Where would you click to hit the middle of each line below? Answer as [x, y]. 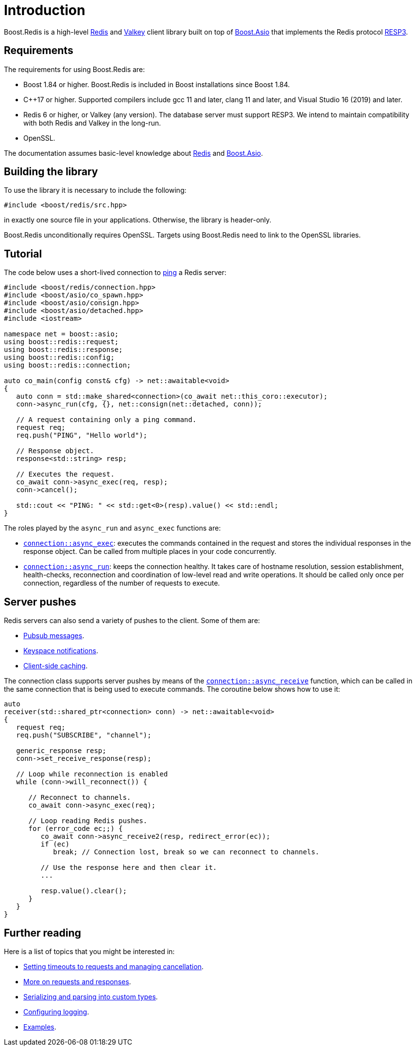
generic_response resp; [61, 751]
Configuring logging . [56, 1012]
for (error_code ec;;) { [76, 829]
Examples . [40, 1027]
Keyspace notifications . [61, 651]
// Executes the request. [65, 474]
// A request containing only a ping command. [106, 420]
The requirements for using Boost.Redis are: [75, 69]
